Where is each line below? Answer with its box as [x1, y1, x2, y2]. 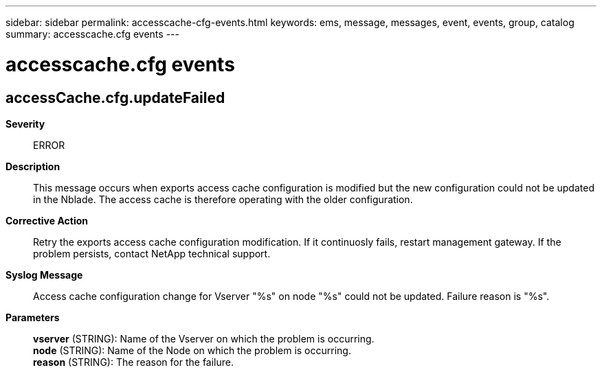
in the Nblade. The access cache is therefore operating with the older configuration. [33, 193, 413, 205]
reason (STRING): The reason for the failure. [33, 356, 234, 368]
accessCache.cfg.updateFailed [5, 89, 225, 106]
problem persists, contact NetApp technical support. [33, 247, 271, 259]
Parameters [5, 311, 60, 323]
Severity [5, 117, 45, 130]
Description [5, 160, 60, 172]
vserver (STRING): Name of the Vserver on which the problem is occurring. [33, 332, 375, 345]
